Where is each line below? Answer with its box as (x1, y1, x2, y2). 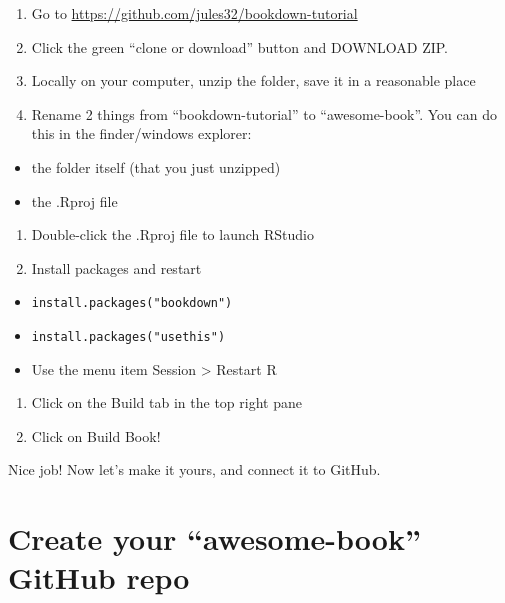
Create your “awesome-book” (8, 518, 421, 559)
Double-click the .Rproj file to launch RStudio (31, 224, 315, 245)
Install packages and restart (31, 257, 202, 278)
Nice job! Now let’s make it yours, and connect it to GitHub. (8, 459, 381, 480)
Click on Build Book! (31, 425, 161, 446)
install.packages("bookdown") (31, 296, 233, 311)
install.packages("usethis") (31, 330, 226, 344)
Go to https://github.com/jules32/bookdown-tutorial (31, 3, 358, 23)
